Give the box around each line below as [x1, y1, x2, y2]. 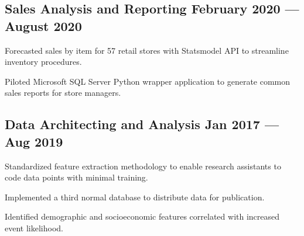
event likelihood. [5, 221, 63, 234]
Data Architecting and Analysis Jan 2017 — [5, 115, 279, 133]
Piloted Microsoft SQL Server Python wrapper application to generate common [5, 75, 291, 87]
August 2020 [5, 16, 82, 34]
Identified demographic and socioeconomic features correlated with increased [5, 210, 280, 223]
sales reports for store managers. [5, 86, 121, 99]
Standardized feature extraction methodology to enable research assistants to [5, 159, 281, 172]
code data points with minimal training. [5, 171, 148, 183]
